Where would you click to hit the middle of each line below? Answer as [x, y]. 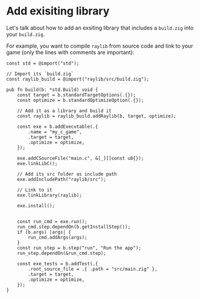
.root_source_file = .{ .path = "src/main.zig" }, [93, 269]
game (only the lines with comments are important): [70, 52]
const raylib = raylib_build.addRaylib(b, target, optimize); [97, 116]
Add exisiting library [58, 11]
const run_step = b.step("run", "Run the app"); [79, 248]
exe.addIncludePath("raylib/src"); [62, 179]
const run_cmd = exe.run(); [52, 221]
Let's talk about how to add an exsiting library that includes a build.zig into [100, 28]
